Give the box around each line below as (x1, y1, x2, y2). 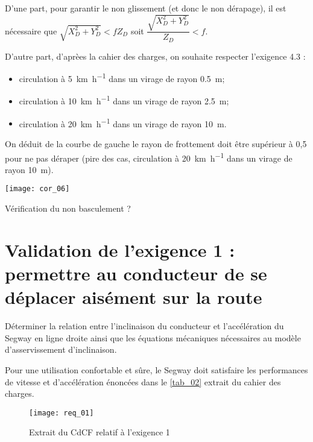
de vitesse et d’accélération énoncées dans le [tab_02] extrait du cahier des (5, 375, 281, 388)
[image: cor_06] (5, 185, 70, 194)
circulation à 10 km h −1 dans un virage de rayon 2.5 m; (19, 93, 229, 107)
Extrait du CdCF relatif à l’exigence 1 (29, 426, 170, 438)
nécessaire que (5, 24, 57, 37)
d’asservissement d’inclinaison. (5, 343, 117, 356)
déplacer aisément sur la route (5, 285, 262, 309)
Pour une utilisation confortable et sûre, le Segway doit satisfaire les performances (5, 363, 308, 376)
